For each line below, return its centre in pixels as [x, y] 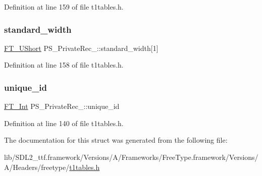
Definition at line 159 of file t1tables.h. [64, 7]
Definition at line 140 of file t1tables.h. [64, 123]
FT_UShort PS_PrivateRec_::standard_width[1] [81, 48]
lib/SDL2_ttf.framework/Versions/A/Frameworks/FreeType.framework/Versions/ [131, 157]
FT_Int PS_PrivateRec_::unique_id [62, 106]
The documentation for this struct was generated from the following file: [116, 140]
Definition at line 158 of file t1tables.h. [64, 65]
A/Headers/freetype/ [37, 167]
